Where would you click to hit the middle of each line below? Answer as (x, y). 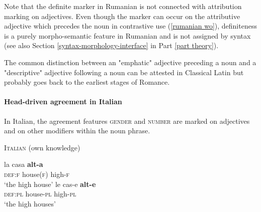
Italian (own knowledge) (42, 147)
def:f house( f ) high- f (37, 174)
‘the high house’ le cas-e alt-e (50, 184)
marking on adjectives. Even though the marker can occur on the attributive (122, 16)
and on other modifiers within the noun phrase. (77, 131)
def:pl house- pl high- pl (40, 194)
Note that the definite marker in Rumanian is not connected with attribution (123, 6)
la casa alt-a (24, 164)
